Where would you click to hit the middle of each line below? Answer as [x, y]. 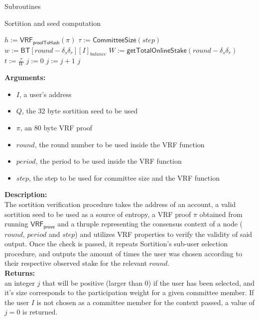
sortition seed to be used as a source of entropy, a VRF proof [98, 214]
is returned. [40, 312]
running [16, 224]
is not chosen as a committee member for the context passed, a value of [146, 302]
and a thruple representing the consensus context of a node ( [150, 224]
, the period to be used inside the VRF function [109, 161]
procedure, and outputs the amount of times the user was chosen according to [123, 253]
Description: [26, 194]
